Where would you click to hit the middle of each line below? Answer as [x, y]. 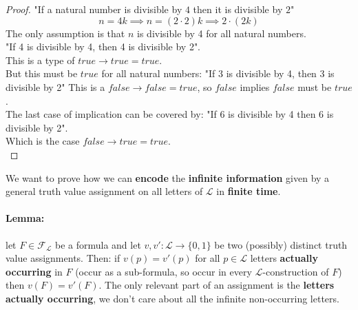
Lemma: [25, 218]
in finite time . [249, 191]
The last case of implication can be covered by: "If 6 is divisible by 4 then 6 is [170, 114]
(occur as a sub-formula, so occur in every [164, 271]
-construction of [296, 271]
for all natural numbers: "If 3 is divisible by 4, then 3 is [218, 73]
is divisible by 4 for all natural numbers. [222, 33]
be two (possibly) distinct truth [281, 244]
